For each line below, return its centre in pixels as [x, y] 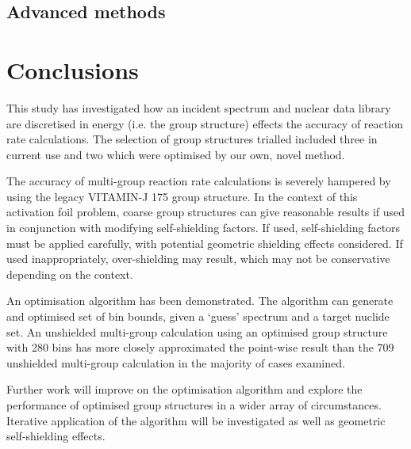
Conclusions [73, 69]
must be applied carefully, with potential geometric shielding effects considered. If [205, 243]
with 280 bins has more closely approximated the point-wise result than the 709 [200, 347]
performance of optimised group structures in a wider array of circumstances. [194, 405]
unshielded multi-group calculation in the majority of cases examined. [176, 362]
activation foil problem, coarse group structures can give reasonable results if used [206, 212]
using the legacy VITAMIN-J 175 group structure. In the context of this [182, 196]
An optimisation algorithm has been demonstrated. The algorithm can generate [200, 301]
